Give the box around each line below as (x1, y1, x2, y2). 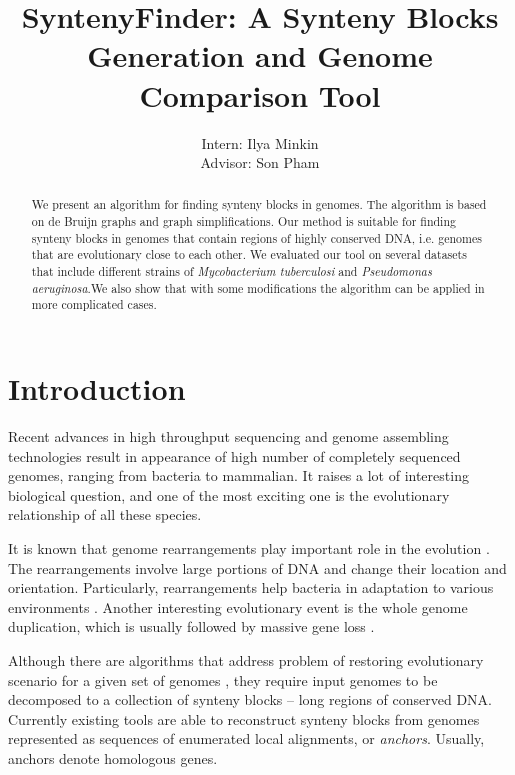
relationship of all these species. (8, 504, 202, 525)
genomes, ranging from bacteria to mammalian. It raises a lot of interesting (8, 465, 469, 486)
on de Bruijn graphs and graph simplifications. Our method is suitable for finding (31, 213, 456, 230)
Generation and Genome (87, 35, 433, 76)
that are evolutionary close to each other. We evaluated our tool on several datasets (31, 246, 467, 263)
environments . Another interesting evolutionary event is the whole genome (8, 596, 468, 617)
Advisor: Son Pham (200, 152, 320, 173)
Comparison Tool (139, 74, 381, 115)
